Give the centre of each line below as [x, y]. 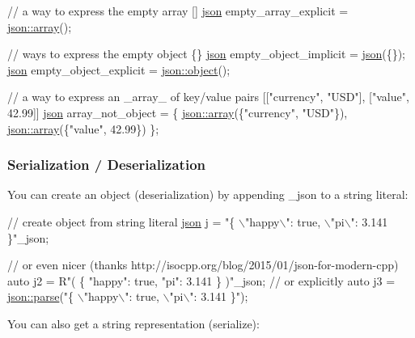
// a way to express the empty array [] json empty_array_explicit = [178, 11]
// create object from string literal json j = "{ [121, 221]
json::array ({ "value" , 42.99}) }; [83, 128]
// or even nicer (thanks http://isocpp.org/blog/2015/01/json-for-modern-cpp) [203, 265]
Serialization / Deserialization [107, 165]
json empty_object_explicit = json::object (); [119, 69]
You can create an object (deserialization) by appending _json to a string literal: [208, 194]
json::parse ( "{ [41, 296]
